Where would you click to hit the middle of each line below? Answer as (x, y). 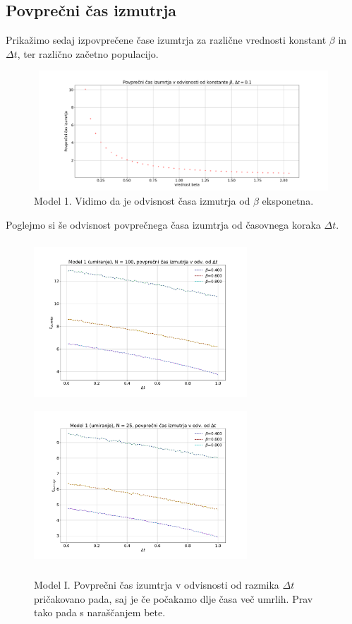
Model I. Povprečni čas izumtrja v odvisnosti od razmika (157, 584)
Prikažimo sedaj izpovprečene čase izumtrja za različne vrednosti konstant (166, 40)
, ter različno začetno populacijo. (88, 53)
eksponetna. (288, 201)
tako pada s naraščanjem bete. (100, 612)
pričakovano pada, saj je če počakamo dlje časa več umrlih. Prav (174, 598)
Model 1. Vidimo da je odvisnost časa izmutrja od (142, 201)
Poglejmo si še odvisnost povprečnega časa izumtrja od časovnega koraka (163, 224)
